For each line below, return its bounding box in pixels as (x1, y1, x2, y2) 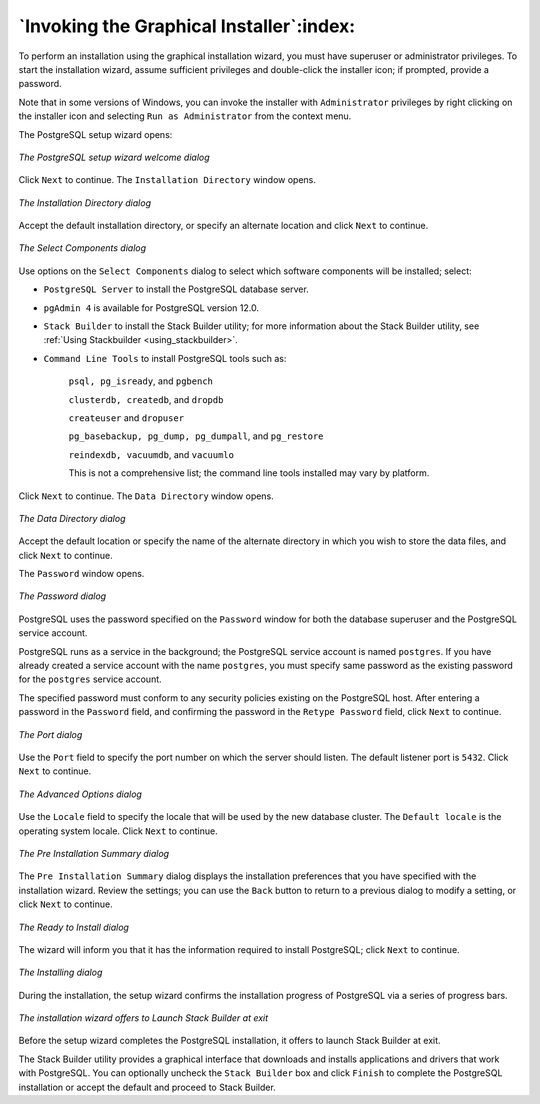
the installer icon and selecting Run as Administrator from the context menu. (18, 110, 352, 122)
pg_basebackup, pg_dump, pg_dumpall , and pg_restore (68, 430, 324, 442)
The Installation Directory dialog (18, 196, 152, 209)
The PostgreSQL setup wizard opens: (18, 128, 173, 140)
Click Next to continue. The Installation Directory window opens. (18, 174, 317, 186)
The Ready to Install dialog (18, 921, 130, 933)
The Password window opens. (18, 568, 145, 580)
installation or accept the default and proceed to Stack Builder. (18, 1081, 277, 1093)
